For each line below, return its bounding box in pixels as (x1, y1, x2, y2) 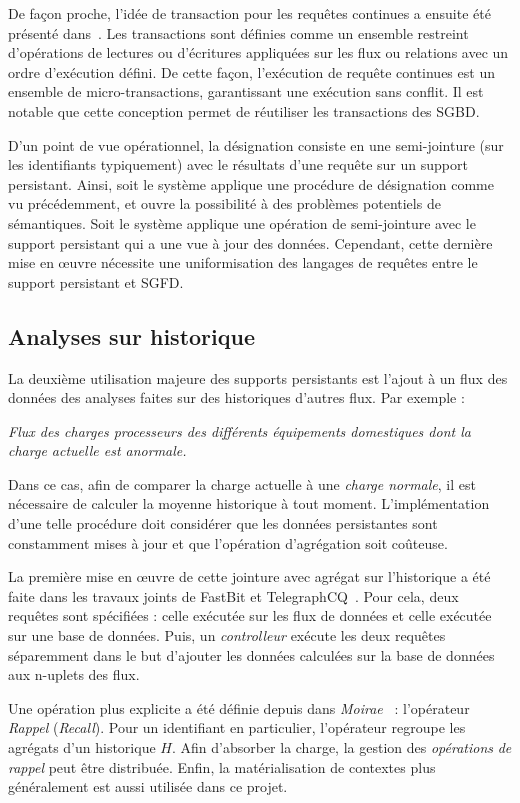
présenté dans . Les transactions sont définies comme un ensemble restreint (8, 22, 469, 43)
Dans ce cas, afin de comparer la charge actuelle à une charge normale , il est (8, 473, 476, 494)
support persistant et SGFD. (8, 271, 184, 292)
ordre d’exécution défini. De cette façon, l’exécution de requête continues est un (8, 61, 495, 82)
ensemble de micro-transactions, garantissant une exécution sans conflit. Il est (8, 81, 484, 102)
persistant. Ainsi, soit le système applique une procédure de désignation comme (8, 173, 494, 194)
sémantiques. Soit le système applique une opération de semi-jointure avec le (8, 212, 476, 233)
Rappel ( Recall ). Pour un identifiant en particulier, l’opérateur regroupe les (8, 717, 466, 738)
